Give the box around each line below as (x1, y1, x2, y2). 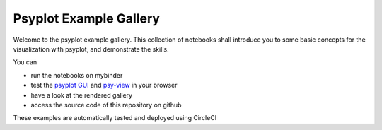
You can (13, 58, 37, 66)
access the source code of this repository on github (30, 100, 182, 109)
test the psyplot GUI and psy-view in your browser (30, 81, 178, 90)
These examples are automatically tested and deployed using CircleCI (13, 114, 217, 122)
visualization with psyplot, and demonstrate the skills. (13, 45, 169, 53)
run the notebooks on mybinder (30, 71, 123, 79)
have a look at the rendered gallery (30, 90, 133, 99)
